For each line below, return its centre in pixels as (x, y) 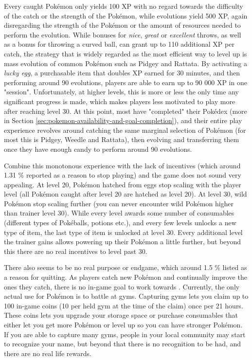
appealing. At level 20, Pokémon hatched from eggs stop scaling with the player (123, 184)
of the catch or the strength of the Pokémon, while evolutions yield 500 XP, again (126, 15)
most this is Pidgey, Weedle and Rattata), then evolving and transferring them (122, 139)
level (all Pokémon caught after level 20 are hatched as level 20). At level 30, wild (126, 194)
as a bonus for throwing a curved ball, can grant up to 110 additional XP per (119, 44)
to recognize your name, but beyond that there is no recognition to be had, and (123, 344)
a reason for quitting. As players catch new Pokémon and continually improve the (126, 277)
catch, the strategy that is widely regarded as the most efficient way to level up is (126, 53)
